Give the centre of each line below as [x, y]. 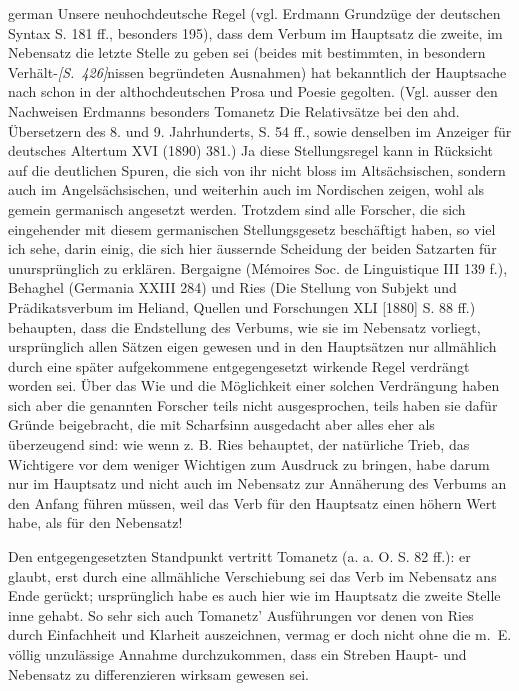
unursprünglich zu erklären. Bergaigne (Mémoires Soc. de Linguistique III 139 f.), [258, 267]
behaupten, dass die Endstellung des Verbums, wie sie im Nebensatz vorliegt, [244, 326]
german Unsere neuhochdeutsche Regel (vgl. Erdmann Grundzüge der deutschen [254, 13]
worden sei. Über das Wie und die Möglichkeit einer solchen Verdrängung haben [254, 385]
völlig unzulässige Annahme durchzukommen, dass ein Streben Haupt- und [237, 654]
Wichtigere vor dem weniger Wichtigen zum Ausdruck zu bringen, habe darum [249, 463]
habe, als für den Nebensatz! [95, 522]
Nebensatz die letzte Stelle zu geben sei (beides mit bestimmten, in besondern [247, 52]
